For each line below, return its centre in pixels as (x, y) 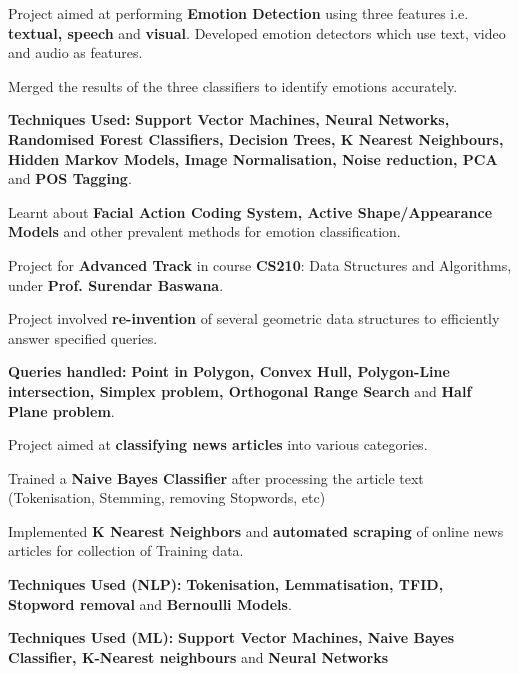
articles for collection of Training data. (126, 550)
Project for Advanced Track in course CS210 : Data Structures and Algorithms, (260, 264)
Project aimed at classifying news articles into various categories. (218, 444)
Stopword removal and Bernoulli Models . (150, 603)
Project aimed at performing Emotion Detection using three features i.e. (238, 13)
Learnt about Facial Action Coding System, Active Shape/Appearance (250, 211)
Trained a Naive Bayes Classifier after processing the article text (216, 477)
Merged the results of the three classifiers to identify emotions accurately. (233, 85)
